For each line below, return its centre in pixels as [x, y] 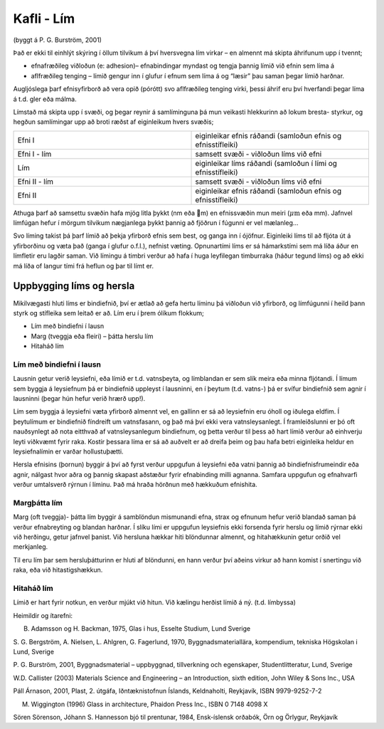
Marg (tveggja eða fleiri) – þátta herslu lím [92, 336]
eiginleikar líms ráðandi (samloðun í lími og [266, 163]
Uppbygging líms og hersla [74, 286]
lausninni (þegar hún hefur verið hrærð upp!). [79, 399]
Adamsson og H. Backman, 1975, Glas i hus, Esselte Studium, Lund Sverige [141, 629]
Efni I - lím [34, 154]
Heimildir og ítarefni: [43, 615]
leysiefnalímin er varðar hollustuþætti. [68, 451]
